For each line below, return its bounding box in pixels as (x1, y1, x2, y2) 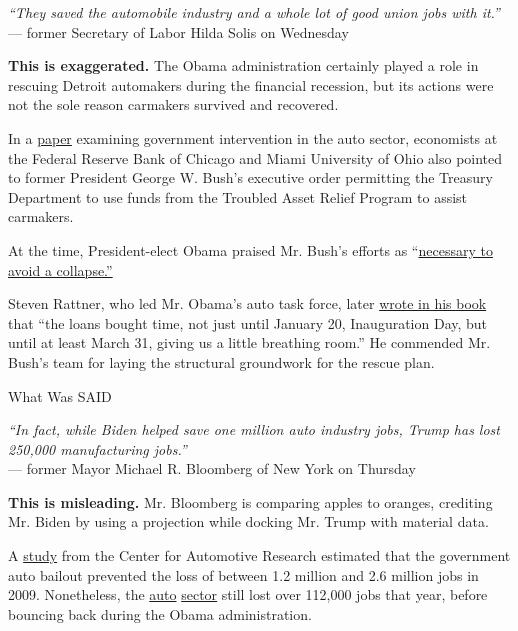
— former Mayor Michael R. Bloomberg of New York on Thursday (8, 458, 416, 479)
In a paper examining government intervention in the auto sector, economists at (8, 127, 498, 148)
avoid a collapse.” (8, 259, 113, 280)
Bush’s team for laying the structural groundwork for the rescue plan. (8, 351, 435, 372)
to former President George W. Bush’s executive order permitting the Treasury (8, 167, 493, 188)
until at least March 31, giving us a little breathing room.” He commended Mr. (8, 332, 491, 353)
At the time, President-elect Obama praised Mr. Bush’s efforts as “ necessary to (8, 239, 493, 260)
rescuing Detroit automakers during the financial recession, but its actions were (8, 74, 494, 95)
